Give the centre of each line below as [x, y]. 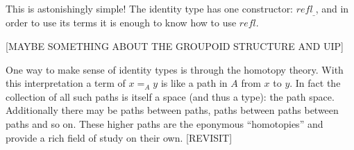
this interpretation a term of [66, 83]
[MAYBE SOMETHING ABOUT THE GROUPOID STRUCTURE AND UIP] [175, 46]
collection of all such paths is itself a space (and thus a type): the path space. [170, 96]
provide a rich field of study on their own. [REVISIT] [119, 137]
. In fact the [315, 83]
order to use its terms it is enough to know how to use [121, 23]
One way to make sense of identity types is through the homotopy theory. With [175, 69]
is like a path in [194, 83]
